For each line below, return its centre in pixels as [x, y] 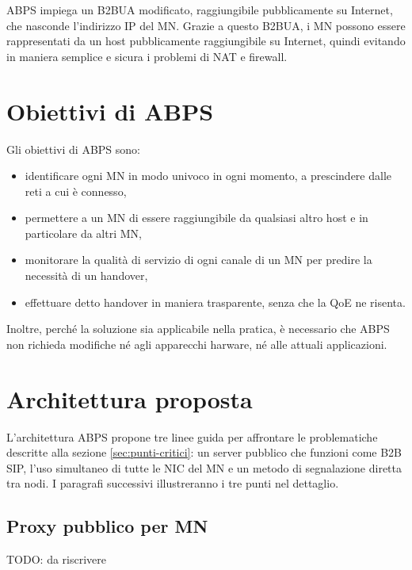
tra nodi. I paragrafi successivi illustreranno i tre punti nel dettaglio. [173, 483]
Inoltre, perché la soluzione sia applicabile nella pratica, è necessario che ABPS [198, 329]
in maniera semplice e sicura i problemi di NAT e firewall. [147, 56]
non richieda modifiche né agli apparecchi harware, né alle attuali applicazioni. [197, 344]
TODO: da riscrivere [56, 559]
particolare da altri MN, [83, 233]
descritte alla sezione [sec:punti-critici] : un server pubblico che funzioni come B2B [204, 452]
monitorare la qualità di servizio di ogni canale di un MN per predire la [198, 260]
